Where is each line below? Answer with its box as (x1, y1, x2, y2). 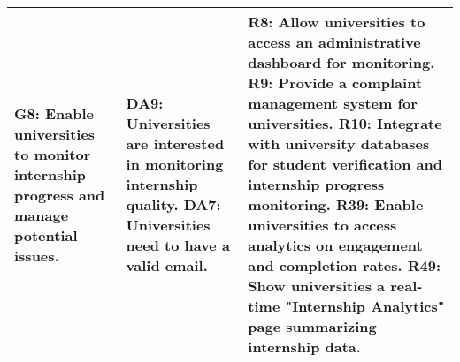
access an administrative (248, 32, 421, 52)
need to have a (126, 235, 230, 255)
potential (14, 224, 78, 245)
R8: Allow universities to (248, 11, 425, 32)
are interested (126, 133, 225, 154)
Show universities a (248, 275, 386, 296)
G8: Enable (14, 102, 94, 124)
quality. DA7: (126, 194, 221, 215)
